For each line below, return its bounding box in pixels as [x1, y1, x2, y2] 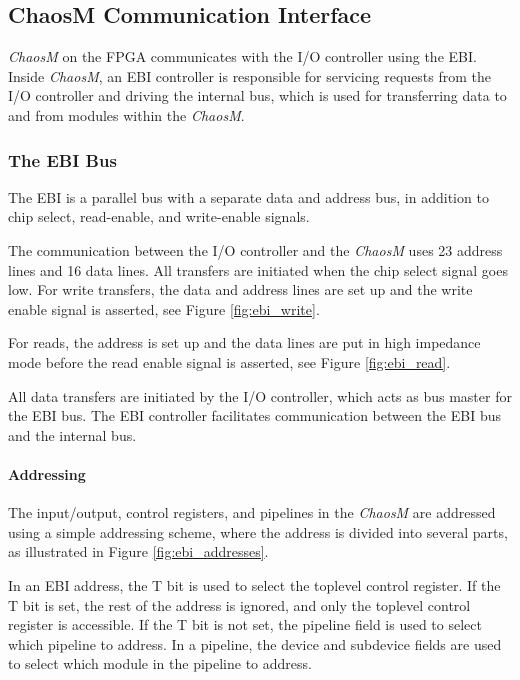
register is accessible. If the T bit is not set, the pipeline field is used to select [8, 614, 482, 635]
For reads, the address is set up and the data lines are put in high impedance [8, 332, 481, 353]
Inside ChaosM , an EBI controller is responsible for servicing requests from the [8, 65, 492, 86]
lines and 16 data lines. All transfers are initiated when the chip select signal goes [8, 259, 508, 280]
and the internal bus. [8, 424, 137, 445]
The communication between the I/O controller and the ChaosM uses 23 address [8, 239, 503, 260]
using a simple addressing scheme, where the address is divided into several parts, [8, 521, 508, 542]
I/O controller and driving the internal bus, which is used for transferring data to [8, 85, 507, 106]
